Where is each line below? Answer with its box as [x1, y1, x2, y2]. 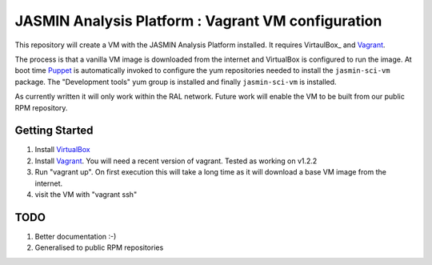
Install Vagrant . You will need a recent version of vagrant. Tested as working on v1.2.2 [34, 156, 318, 166]
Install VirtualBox [34, 145, 91, 155]
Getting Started [14, 124, 94, 138]
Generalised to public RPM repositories [34, 243, 164, 252]
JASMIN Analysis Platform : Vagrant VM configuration [14, 12, 382, 30]
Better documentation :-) [34, 231, 117, 241]
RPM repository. [14, 102, 68, 112]
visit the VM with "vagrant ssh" [34, 189, 138, 199]
